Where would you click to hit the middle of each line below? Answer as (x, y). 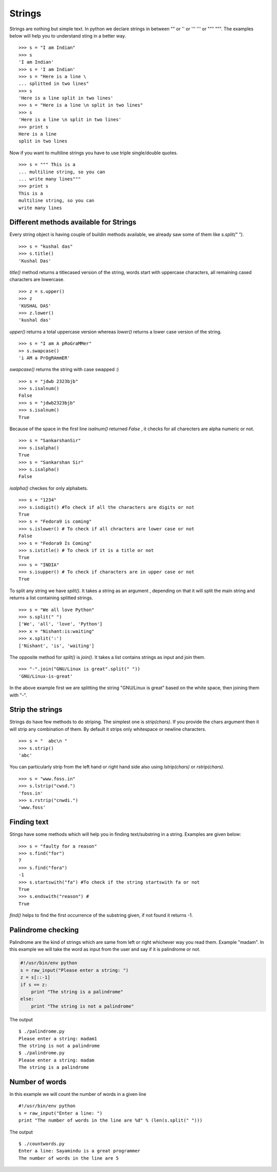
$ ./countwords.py (42, 1143)
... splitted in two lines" (54, 84)
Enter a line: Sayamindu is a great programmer (80, 1151)
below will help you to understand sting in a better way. (68, 35)
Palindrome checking (44, 930)
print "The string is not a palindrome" (83, 1006)
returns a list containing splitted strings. (51, 598)
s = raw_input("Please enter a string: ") (74, 970)
